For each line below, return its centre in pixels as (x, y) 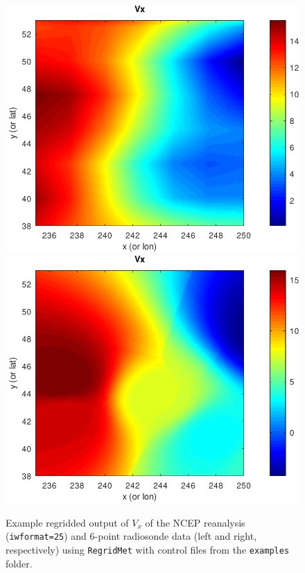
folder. (19, 563)
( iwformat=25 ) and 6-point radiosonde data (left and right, (131, 536)
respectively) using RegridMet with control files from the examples (148, 549)
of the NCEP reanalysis (195, 522)
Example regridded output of (67, 522)
